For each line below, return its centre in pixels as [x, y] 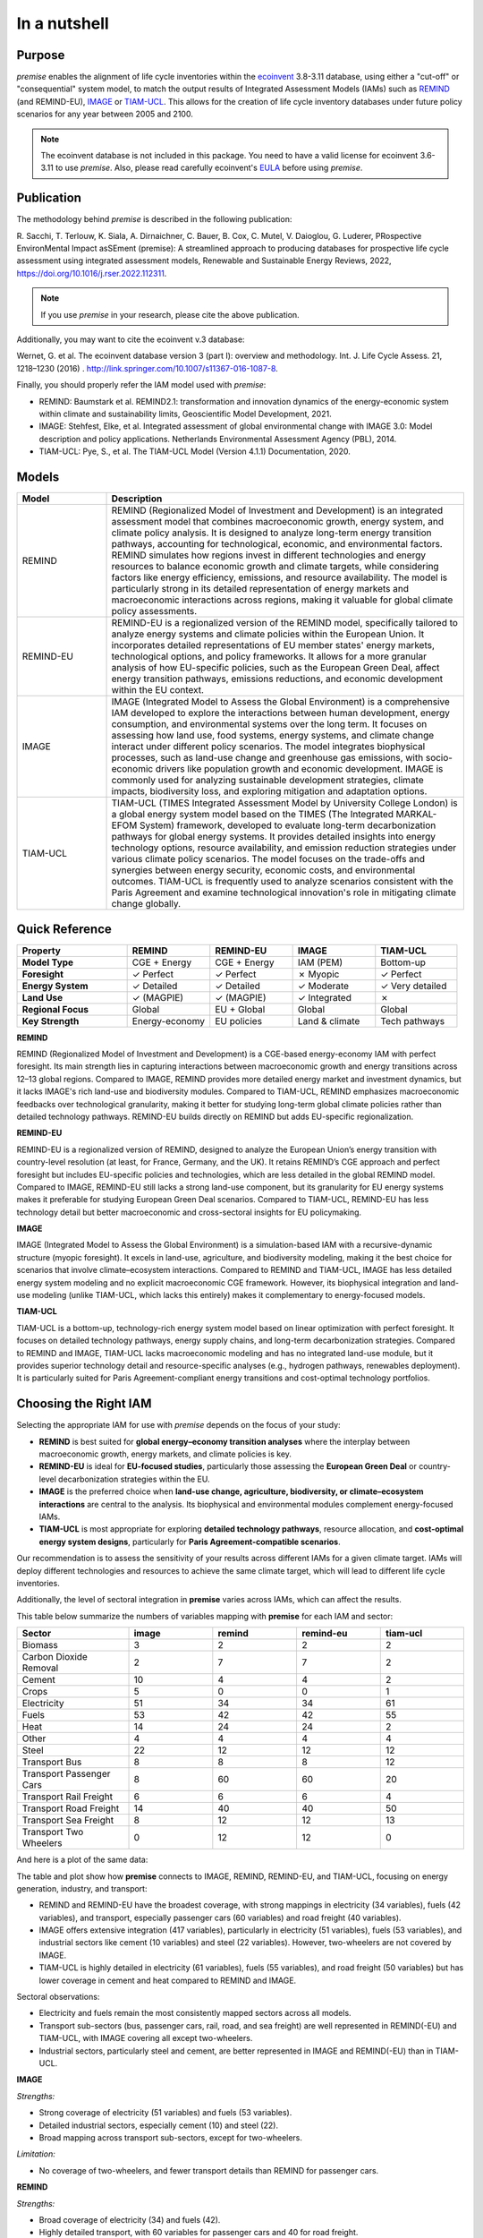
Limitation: [36, 2154]
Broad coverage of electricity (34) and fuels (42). [130, 2219]
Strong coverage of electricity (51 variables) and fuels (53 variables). [165, 2113]
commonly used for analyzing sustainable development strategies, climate [267, 781]
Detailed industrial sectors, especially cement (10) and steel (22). [159, 2125]
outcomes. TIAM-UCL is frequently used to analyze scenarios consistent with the [282, 882]
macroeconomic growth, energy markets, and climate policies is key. [165, 1454]
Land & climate [329, 1021]
